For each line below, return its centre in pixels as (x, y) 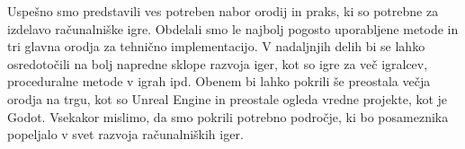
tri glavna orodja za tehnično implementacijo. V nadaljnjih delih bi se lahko (216, 46)
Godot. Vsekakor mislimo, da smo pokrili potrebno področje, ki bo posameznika (228, 116)
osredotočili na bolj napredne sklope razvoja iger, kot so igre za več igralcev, (218, 63)
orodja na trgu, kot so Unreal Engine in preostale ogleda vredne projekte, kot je (228, 98)
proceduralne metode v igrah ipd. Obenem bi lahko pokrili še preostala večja (219, 81)
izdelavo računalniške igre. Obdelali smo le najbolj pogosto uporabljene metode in (233, 28)
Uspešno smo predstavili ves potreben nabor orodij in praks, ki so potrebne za (223, 11)
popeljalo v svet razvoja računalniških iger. (125, 134)
